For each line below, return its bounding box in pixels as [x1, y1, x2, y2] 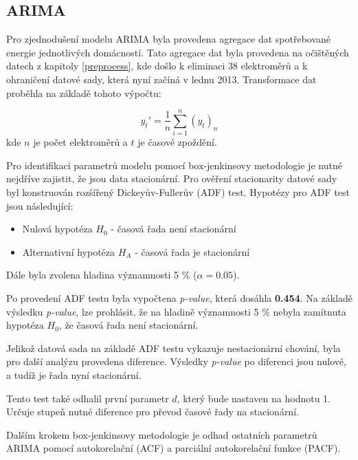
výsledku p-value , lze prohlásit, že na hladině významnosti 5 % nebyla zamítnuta [6, 304, 346, 318]
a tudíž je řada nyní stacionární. [6, 368, 142, 382]
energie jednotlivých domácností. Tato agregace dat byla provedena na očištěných [6, 45, 349, 59]
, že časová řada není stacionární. [58, 318, 199, 332]
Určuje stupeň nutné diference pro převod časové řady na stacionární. [6, 404, 299, 419]
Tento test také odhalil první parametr [6, 391, 169, 405]
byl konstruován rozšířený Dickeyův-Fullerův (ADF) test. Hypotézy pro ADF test [6, 185, 350, 199]
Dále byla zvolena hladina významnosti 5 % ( [6, 267, 197, 282]
